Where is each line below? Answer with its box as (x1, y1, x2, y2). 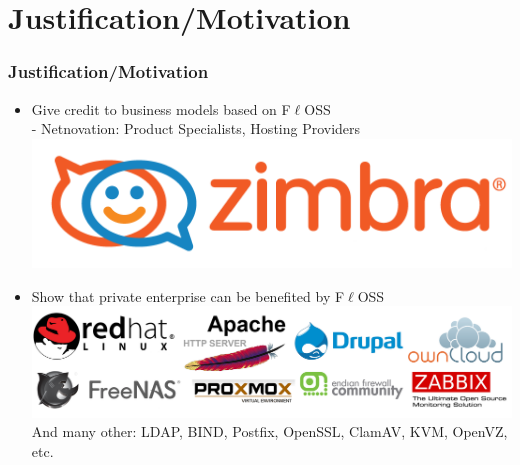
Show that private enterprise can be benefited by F (31, 285, 345, 306)
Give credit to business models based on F (31, 98, 291, 119)
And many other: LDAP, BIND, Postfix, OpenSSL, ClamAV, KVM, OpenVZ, (31, 421, 508, 442)
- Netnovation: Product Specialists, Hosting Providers (31, 118, 361, 139)
